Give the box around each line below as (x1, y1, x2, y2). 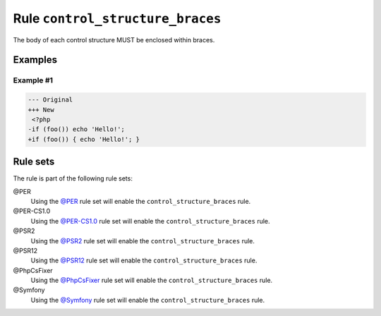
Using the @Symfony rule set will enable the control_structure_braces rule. (30, 296, 265, 304)
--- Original (28, 96, 73, 104)
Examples (13, 54, 58, 66)
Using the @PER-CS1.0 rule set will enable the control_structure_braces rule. (30, 217, 271, 225)
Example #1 (13, 75, 53, 85)
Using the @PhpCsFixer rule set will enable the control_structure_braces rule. (30, 276, 273, 285)
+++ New (28, 106, 54, 114)
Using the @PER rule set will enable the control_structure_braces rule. (30, 197, 251, 205)
